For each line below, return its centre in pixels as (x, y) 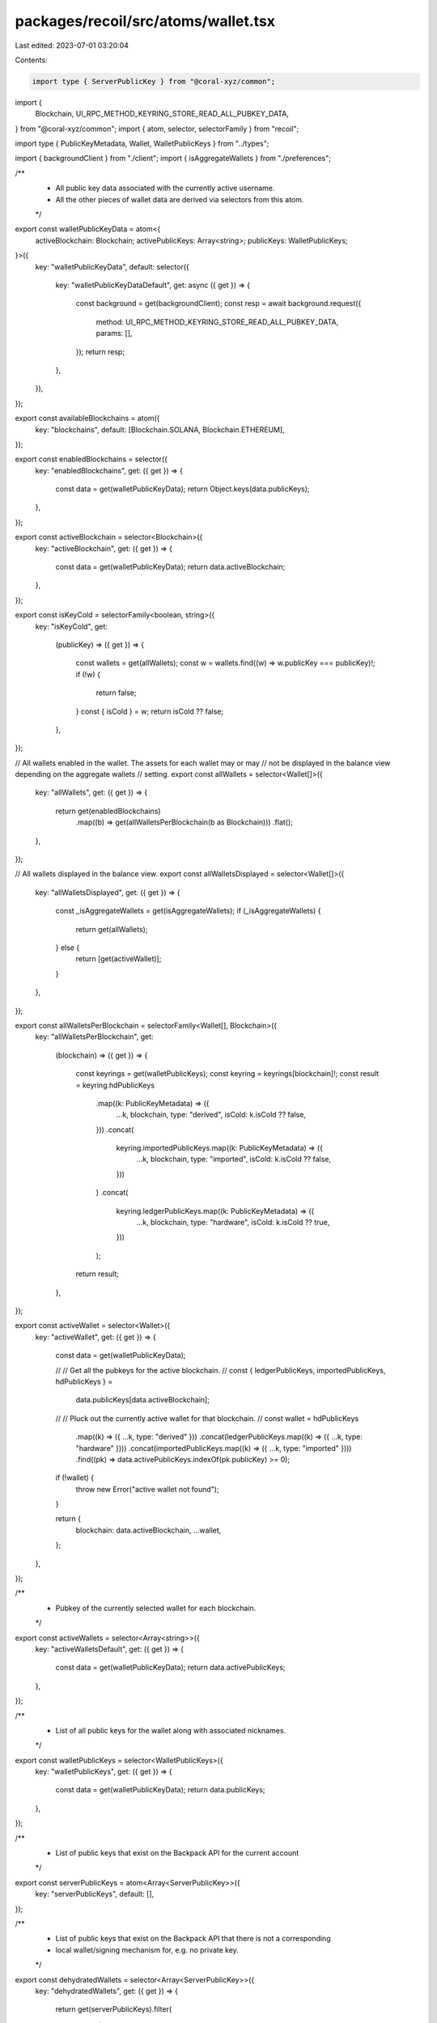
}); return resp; (100, 351)
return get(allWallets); (112, 929)
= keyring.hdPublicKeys (115, 1085)
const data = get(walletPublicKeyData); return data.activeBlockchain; (170, 567)
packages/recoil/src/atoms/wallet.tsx (145, 21)
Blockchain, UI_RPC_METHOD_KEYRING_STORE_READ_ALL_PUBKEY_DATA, (162, 114)
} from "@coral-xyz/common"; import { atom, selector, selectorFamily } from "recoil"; (157, 129)
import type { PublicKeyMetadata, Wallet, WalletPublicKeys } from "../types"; (142, 144)
